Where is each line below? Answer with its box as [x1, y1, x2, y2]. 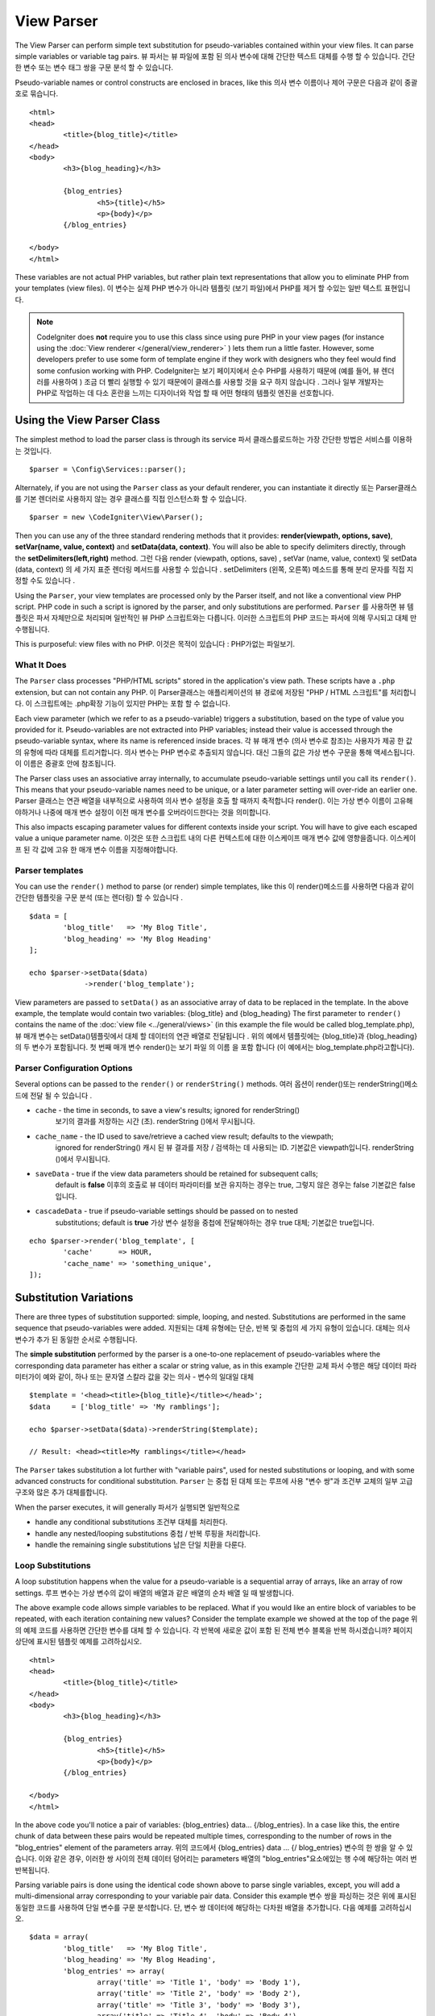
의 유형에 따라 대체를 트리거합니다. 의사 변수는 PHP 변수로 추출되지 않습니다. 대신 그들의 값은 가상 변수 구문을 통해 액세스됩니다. [14, 747, 415, 757]
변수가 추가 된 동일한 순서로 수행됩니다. [14, 1335, 138, 1344]
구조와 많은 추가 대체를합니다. [14, 1488, 108, 1497]
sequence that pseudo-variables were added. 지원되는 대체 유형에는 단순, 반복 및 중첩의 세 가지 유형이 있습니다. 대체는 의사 [14, 1323, 411, 1333]
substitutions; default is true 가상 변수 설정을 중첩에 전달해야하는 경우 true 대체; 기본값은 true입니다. [55, 1218, 375, 1227]
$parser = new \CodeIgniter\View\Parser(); [29, 513, 204, 522]
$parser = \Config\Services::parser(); [29, 464, 187, 474]
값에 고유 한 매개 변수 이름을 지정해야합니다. [40, 844, 178, 854]
